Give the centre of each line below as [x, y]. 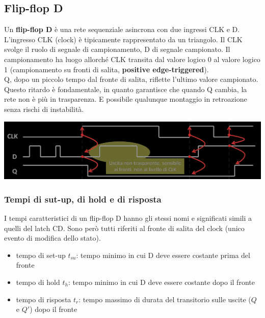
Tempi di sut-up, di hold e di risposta [83, 199]
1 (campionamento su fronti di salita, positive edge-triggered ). [107, 69]
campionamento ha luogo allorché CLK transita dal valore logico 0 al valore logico [132, 59]
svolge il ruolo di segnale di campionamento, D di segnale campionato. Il [117, 49]
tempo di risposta [44, 299]
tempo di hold [38, 282]
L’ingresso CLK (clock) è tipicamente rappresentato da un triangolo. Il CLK [123, 39]
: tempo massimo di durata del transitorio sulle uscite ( [165, 299]
